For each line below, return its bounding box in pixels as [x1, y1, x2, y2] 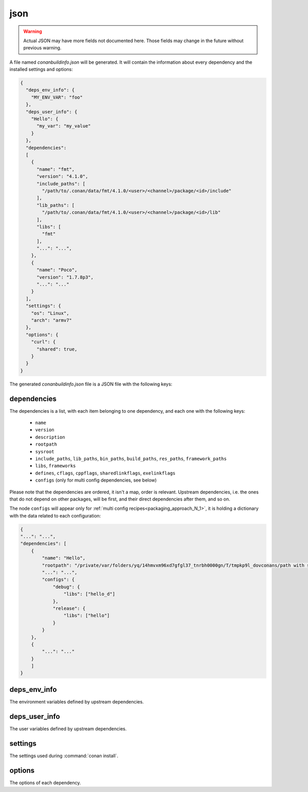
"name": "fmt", [36, 166, 75, 172]
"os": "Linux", [31, 310, 69, 316]
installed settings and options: [9, 66, 73, 72]
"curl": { [31, 339, 56, 345]
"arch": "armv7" [31, 317, 72, 323]
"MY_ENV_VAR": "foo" [31, 94, 83, 100]
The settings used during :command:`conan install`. [9, 752, 119, 759]
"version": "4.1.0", [36, 174, 88, 179]
